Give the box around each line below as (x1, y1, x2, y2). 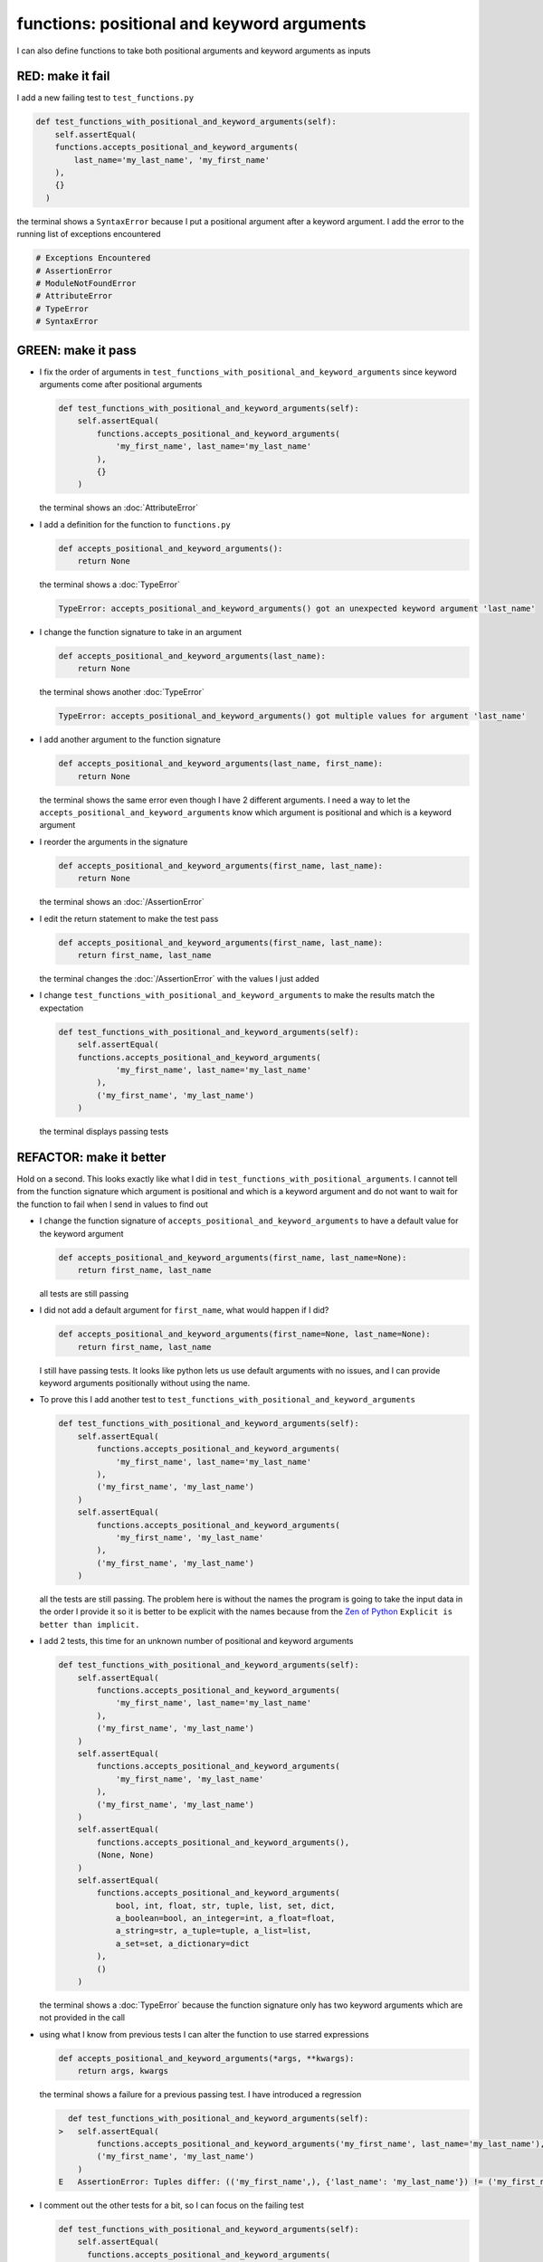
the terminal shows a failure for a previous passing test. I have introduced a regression (39, 2089, 362, 2100)
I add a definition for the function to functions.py (39, 518, 231, 529)
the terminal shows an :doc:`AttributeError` (39, 502, 199, 513)
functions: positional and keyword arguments (16, 14, 367, 33)
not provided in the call (39, 2012, 126, 2023)
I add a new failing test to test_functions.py (16, 92, 195, 103)
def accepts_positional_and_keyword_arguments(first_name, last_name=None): (58, 1252, 407, 1262)
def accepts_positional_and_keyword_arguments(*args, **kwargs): (58, 2053, 355, 2063)
